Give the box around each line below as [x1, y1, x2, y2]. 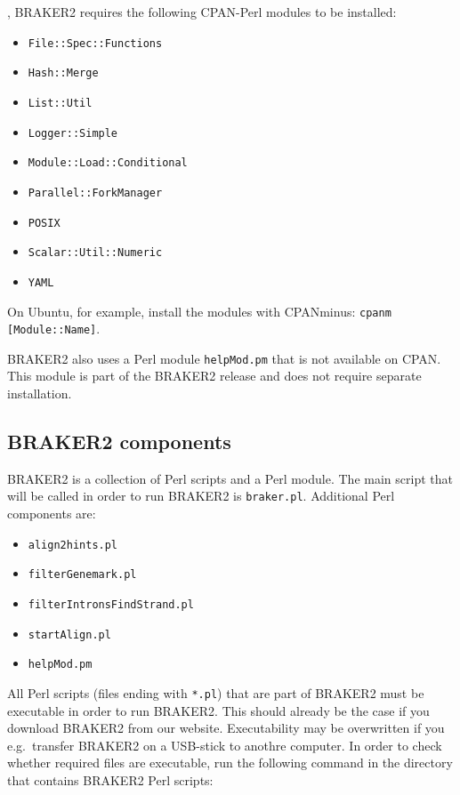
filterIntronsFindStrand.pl [28, 598, 194, 612]
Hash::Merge [28, 67, 99, 80]
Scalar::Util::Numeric [28, 246, 163, 260]
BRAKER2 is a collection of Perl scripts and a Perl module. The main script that [7, 469, 453, 487]
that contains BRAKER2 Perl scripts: [7, 771, 214, 790]
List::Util [28, 96, 93, 109]
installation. [7, 384, 72, 403]
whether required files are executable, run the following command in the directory [7, 753, 453, 772]
